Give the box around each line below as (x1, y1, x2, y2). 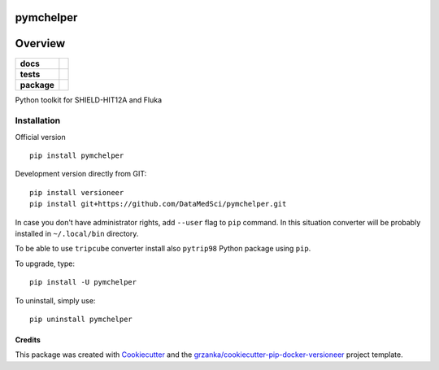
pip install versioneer (29, 188, 124, 197)
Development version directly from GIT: (15, 169, 147, 179)
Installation (15, 115, 61, 126)
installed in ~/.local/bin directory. (15, 229, 139, 239)
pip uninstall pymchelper (29, 314, 133, 324)
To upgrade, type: (15, 259, 76, 268)
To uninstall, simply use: (15, 295, 96, 305)
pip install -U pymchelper (29, 277, 137, 287)
